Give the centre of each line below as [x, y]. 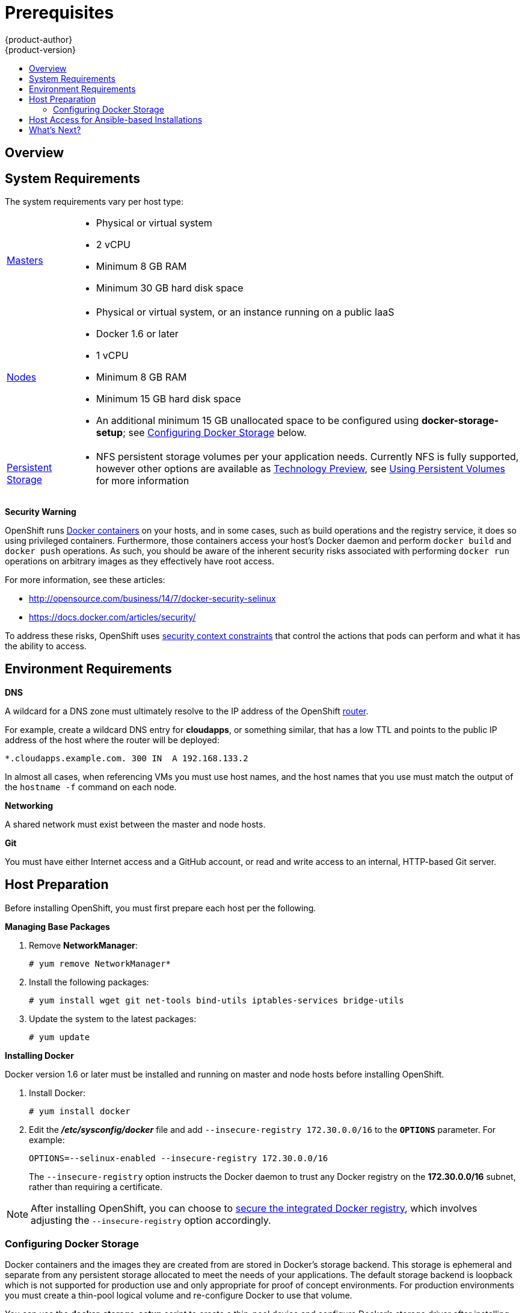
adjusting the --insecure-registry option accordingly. [151, 1220]
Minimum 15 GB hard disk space [168, 399]
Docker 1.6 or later [137, 334]
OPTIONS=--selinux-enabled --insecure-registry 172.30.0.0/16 [179, 1158]
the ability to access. [46, 646]
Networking [29, 805]
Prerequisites [60, 13]
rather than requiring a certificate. [96, 1187]
